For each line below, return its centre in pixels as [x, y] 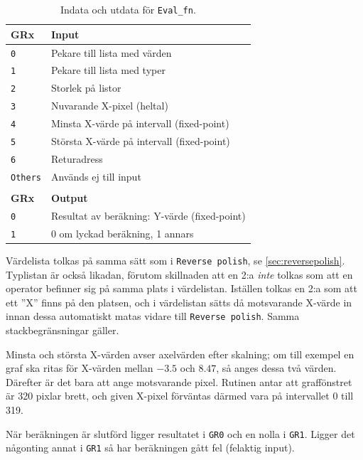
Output [69, 198]
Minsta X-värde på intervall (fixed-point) [140, 123]
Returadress [77, 158]
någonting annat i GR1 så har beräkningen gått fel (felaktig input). [150, 448]
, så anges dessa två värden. [276, 368]
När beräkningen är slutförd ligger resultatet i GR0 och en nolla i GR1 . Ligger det [180, 433]
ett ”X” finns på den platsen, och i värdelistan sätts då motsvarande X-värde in [179, 302]
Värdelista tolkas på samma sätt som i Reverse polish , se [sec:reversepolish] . [175, 260]
